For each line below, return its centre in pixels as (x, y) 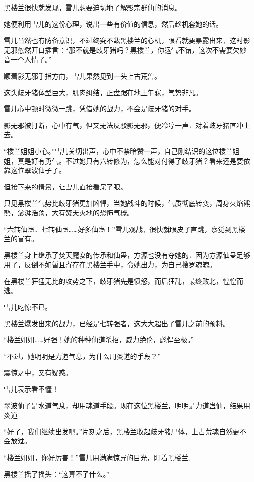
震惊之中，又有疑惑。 (38, 372)
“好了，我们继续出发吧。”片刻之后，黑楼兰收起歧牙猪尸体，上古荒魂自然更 (122, 431)
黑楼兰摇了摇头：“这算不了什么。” (57, 473)
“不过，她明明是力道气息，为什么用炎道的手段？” (83, 356)
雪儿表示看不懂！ (31, 389)
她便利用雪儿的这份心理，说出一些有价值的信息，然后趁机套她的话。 (113, 24)
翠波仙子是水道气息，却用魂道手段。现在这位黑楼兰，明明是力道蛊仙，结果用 (127, 405)
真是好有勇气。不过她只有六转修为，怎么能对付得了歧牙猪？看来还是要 (130, 160)
